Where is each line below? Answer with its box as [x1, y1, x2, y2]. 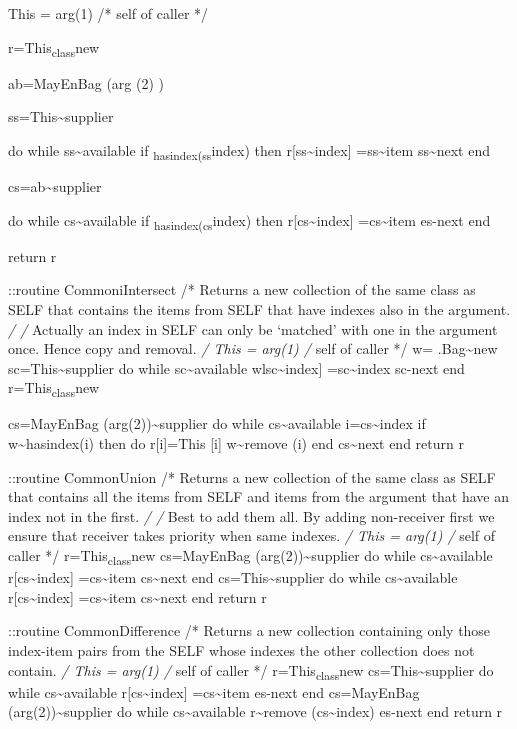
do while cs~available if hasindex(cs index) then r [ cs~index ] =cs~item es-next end [8, 209, 491, 233]
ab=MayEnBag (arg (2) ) [8, 72, 165, 93]
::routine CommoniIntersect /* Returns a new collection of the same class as [8, 279, 476, 300]
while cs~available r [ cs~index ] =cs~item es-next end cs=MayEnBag [8, 681, 420, 702]
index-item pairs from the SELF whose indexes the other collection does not [8, 639, 475, 660]
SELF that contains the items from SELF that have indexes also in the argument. [8, 298, 511, 319]
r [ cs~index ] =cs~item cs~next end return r [8, 586, 267, 607]
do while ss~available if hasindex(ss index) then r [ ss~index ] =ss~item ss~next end [8, 139, 490, 163]
